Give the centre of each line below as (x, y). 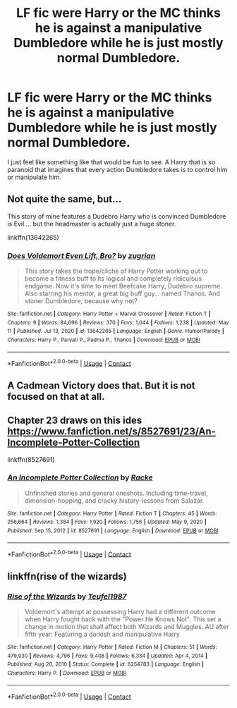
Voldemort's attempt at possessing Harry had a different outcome (120, 612)
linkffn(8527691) (31, 459)
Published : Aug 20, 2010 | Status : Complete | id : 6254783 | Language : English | (106, 664)
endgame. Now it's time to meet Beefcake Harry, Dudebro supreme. (123, 286)
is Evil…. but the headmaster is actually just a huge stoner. (92, 224)
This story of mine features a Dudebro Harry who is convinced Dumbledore (117, 216)
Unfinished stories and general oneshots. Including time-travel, (116, 493)
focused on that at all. (56, 396)
